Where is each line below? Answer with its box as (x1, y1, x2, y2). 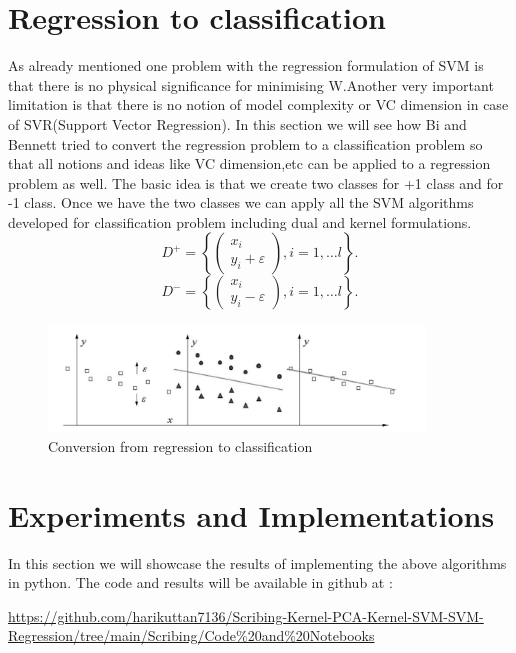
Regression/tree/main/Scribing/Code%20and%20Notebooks (8, 625, 375, 646)
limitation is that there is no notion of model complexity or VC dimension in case (8, 94, 509, 115)
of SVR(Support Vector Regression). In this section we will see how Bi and (8, 113, 467, 134)
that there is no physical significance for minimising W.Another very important (8, 74, 494, 95)
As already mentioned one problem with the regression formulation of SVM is (8, 55, 484, 76)
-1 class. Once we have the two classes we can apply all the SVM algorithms (8, 192, 474, 213)
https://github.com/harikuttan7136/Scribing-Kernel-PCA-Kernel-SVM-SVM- (8, 605, 484, 626)
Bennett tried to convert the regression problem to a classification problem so (8, 133, 483, 154)
